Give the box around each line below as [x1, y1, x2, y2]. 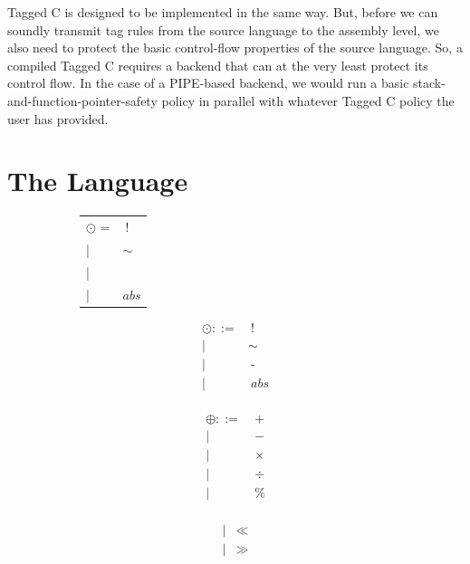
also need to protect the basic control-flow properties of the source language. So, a [7, 38, 463, 57]
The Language [7, 162, 188, 199]
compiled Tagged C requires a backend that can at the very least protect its [7, 55, 428, 74]
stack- [413, 73, 446, 92]
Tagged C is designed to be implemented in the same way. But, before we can [7, 3, 438, 21]
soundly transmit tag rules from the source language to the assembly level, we [7, 20, 439, 39]
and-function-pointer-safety [7, 91, 158, 110]
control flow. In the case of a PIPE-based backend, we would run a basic [7, 73, 409, 92]
